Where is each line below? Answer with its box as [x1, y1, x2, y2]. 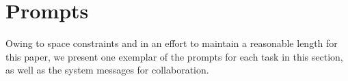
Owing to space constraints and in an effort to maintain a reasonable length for [5, 36, 338, 50]
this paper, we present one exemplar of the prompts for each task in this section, [5, 49, 343, 63]
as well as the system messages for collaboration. [5, 63, 209, 77]
